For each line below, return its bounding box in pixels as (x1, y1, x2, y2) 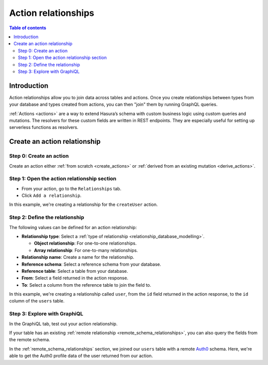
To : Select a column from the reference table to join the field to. (21, 282, 151, 288)
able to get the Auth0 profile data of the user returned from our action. (9, 353, 153, 359)
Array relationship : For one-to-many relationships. (34, 247, 138, 253)
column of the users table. (9, 298, 65, 304)
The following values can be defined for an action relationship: (9, 224, 137, 230)
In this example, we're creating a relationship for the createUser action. (9, 201, 158, 208)
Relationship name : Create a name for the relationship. (21, 254, 134, 260)
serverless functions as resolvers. (9, 124, 79, 130)
